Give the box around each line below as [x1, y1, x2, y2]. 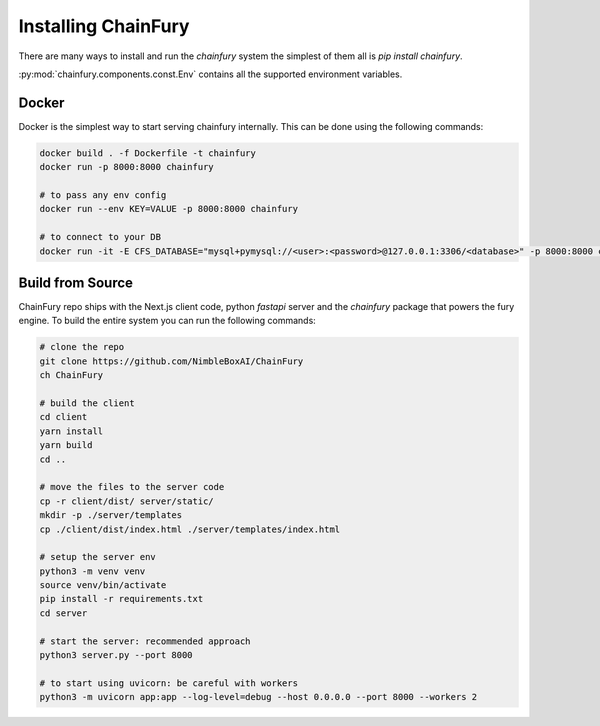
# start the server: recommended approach [39, 635, 251, 647]
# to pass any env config [39, 190, 167, 200]
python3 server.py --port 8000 [39, 650, 194, 661]
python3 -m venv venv [39, 565, 146, 577]
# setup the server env [39, 551, 157, 563]
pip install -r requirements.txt [39, 593, 204, 605]
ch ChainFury [39, 370, 104, 381]
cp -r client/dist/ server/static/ [39, 495, 214, 507]
